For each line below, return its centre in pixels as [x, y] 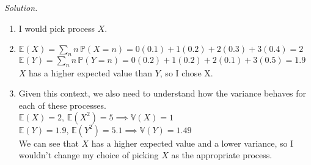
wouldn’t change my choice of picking [89, 155]
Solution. [21, 7]
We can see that [49, 143]
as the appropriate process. [222, 155]
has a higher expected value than [91, 72]
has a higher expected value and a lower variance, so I [192, 143]
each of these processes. [62, 105]
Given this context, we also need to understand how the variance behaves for [163, 93]
